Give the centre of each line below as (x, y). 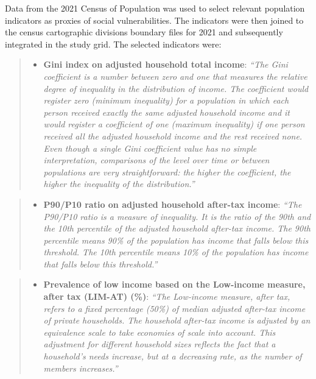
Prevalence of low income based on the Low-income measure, (174, 284)
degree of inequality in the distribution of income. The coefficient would (176, 88)
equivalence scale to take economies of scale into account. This (160, 332)
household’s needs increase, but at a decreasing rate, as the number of (173, 356)
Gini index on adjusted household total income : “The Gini (166, 64)
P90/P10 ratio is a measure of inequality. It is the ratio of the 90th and (177, 216)
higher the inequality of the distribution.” (119, 184)
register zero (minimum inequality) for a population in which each (166, 100)
